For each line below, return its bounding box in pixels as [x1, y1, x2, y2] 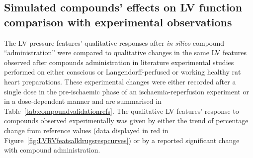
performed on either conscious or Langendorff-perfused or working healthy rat [4, 67, 241, 77]
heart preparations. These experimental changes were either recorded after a [4, 76, 236, 86]
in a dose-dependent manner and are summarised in [4, 96, 162, 106]
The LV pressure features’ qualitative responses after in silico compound [4, 37, 225, 48]
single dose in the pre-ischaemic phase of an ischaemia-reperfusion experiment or [4, 86, 249, 96]
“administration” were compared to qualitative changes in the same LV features [4, 47, 247, 58]
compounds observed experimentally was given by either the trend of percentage [4, 115, 249, 126]
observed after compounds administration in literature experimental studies [4, 57, 234, 67]
